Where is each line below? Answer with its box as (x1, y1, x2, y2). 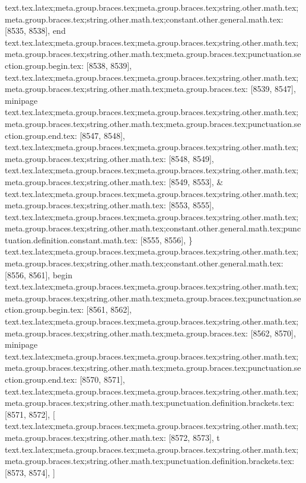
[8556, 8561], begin (5, 268, 72, 281)
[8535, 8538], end (5, 24, 66, 37)
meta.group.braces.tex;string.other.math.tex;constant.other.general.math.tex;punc (5, 222, 301, 234)
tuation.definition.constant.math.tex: (5, 233, 138, 246)
